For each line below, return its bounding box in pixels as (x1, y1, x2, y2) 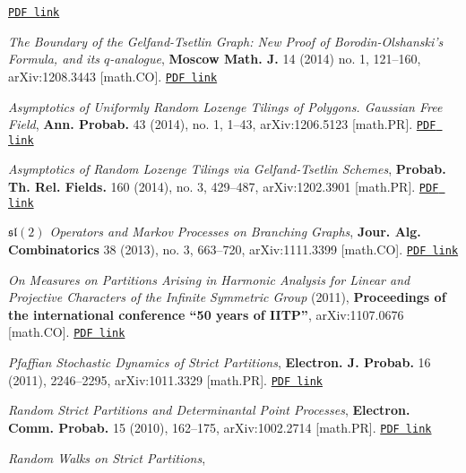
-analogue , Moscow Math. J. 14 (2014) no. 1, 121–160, (109, 49, 421, 68)
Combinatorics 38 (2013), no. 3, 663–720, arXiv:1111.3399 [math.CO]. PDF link (8, 239, 459, 258)
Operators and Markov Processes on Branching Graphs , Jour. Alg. (49, 222, 421, 241)
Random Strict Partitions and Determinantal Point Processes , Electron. (8, 400, 410, 419)
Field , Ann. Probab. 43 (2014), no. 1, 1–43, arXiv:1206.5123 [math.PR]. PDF (8, 115, 436, 133)
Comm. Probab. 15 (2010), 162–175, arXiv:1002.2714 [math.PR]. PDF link (8, 417, 432, 436)
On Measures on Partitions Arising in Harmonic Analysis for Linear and (8, 270, 410, 288)
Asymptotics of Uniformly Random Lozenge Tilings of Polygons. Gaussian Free (8, 97, 443, 116)
